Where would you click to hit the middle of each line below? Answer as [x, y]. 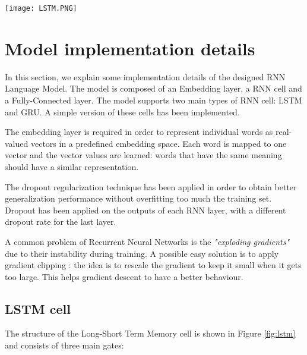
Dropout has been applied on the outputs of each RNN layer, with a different [145, 210]
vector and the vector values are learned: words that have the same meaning [143, 155]
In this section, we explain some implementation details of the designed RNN [145, 76]
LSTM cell [38, 308]
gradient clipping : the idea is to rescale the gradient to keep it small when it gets [153, 265]
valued [17, 143]
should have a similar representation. [72, 166]
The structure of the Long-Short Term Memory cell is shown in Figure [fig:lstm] [150, 333]
